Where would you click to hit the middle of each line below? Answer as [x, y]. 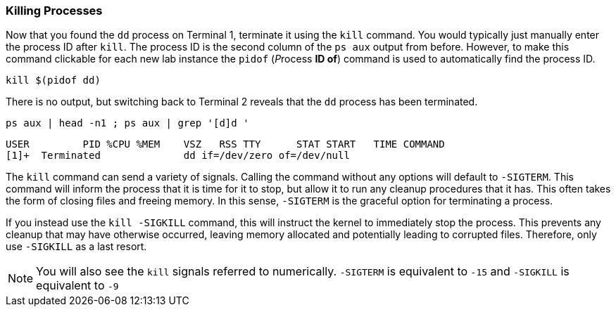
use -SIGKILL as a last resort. [76, 247]
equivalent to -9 [77, 286]
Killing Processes [54, 11]
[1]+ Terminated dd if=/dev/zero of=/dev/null [178, 156]
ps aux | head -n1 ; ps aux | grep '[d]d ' [127, 123]
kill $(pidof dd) [53, 80]
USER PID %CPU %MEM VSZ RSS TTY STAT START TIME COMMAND [225, 144]
